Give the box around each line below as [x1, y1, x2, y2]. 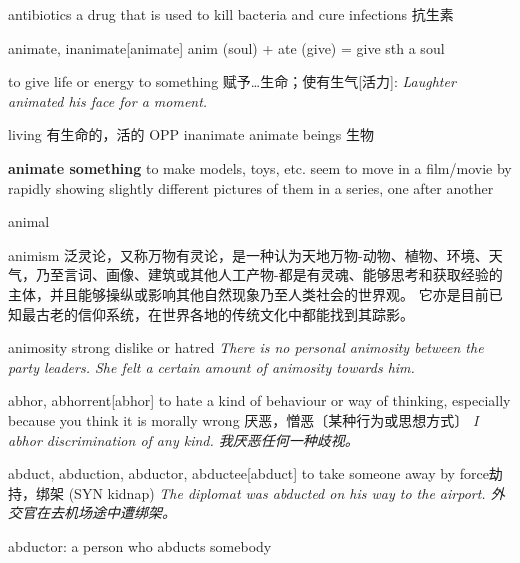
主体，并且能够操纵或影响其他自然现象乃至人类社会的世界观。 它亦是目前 [8, 283, 489, 304]
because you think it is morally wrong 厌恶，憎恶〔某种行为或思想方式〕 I [8, 409, 479, 430]
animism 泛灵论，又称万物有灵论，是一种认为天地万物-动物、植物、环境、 [8, 244, 489, 265]
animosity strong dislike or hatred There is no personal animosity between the [8, 337, 484, 358]
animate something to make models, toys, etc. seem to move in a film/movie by [8, 157, 512, 178]
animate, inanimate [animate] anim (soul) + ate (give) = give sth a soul [8, 37, 445, 58]
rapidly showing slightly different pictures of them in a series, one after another [8, 177, 494, 198]
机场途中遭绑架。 [63, 502, 176, 523]
